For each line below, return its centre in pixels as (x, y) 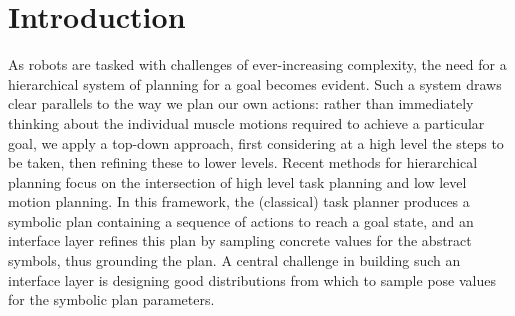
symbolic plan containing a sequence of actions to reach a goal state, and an (241, 220)
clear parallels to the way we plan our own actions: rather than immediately (241, 103)
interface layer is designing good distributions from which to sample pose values (252, 279)
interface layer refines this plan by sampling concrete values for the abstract (240, 240)
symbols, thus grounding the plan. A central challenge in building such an (234, 260)
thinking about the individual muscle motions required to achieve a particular (246, 122)
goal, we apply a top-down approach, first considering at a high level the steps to (256, 142)
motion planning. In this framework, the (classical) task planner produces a (239, 201)
